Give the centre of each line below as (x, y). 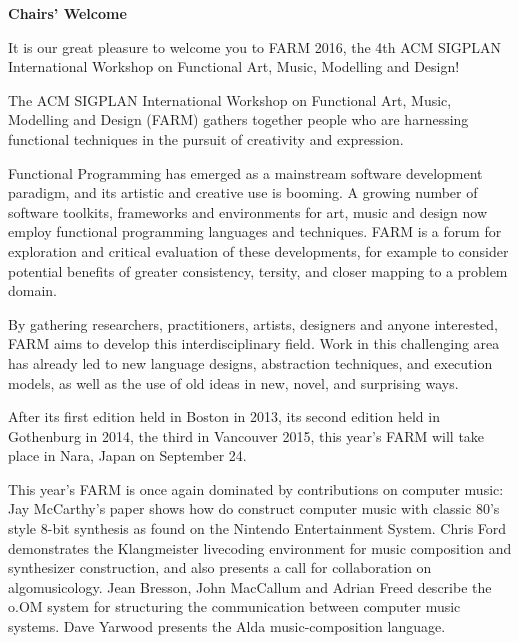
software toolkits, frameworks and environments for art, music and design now (248, 211)
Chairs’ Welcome (67, 13)
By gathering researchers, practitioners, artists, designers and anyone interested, (253, 323)
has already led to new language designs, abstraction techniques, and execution (250, 362)
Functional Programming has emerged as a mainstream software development (245, 172)
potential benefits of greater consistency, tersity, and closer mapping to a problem (258, 270)
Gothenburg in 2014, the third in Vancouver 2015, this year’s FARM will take (246, 435)
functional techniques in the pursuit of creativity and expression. (206, 138)
